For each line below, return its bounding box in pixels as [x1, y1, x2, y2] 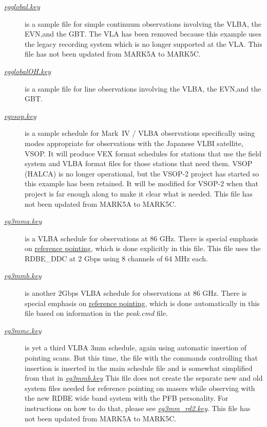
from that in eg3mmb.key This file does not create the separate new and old [25, 372, 263, 383]
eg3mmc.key [4, 325, 42, 335]
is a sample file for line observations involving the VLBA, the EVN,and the [25, 83, 261, 94]
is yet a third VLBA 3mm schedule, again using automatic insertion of [25, 342, 247, 353]
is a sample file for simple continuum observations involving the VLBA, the [25, 18, 261, 29]
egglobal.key [4, 1, 40, 11]
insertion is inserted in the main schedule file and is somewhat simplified [25, 362, 253, 373]
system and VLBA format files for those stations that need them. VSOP [25, 158, 253, 169]
